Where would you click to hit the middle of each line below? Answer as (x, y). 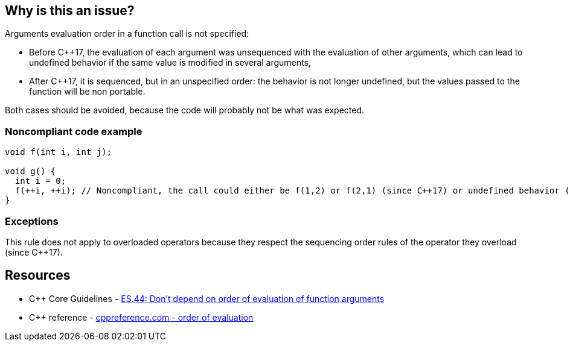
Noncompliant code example (74, 131)
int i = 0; (40, 181)
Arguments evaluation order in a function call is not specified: (127, 34)
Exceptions (32, 221)
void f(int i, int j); (59, 152)
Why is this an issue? (70, 11)
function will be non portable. (87, 92)
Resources (38, 275)
